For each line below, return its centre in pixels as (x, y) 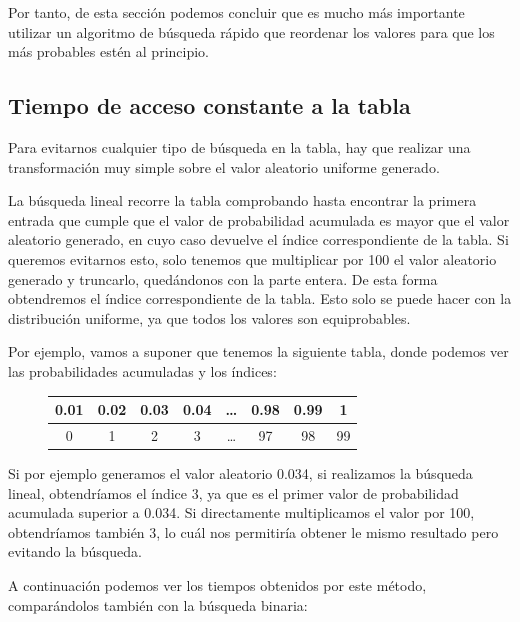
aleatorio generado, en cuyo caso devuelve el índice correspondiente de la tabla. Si (258, 239)
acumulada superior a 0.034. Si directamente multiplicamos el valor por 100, (241, 512)
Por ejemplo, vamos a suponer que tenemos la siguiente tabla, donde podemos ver (258, 351)
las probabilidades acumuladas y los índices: (142, 370)
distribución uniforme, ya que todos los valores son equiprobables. (209, 317)
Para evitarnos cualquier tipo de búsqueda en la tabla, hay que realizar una (239, 146)
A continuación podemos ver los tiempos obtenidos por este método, (217, 584)
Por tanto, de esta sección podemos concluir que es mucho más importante (236, 12)
